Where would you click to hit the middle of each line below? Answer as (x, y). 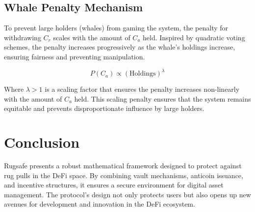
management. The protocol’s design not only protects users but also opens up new (127, 194)
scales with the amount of (92, 37)
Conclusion (42, 142)
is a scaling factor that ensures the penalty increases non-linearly (142, 89)
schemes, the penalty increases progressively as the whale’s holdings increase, (120, 47)
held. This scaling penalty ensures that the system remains (163, 98)
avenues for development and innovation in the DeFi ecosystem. (100, 204)
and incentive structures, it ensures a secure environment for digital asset (114, 185)
